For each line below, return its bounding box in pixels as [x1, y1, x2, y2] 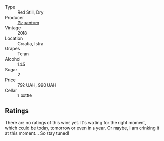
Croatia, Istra [17, 41, 44, 46]
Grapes [5, 46, 20, 51]
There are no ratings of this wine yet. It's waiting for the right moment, [5, 119, 147, 125]
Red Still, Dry [17, 9, 44, 15]
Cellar [5, 88, 17, 93]
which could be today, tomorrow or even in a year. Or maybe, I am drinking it [5, 125, 160, 131]
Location [5, 35, 23, 41]
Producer [5, 15, 24, 20]
